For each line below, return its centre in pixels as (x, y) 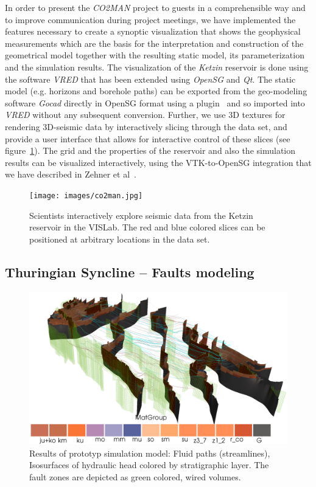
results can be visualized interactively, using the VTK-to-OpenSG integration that (158, 162)
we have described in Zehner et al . (71, 174)
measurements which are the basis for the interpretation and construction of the (154, 43)
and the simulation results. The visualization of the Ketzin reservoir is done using (157, 67)
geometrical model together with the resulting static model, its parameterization (155, 55)
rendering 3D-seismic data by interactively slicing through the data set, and (146, 126)
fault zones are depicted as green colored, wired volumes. (135, 477)
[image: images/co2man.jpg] (86, 195)
